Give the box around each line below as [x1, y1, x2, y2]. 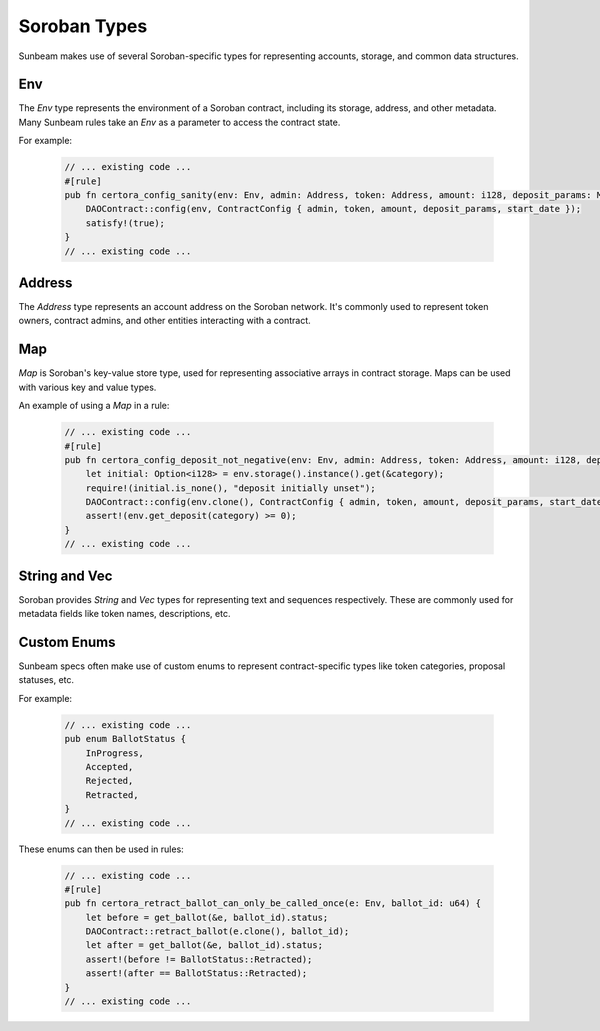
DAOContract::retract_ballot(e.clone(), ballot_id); [85, 926, 350, 937]
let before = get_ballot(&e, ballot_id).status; [85, 911, 329, 923]
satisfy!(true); [85, 217, 165, 229]
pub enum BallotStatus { [64, 733, 187, 745]
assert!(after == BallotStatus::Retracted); [85, 968, 308, 979]
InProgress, [85, 747, 145, 759]
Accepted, [85, 761, 134, 772]
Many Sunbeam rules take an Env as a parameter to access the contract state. [18, 116, 341, 128]
